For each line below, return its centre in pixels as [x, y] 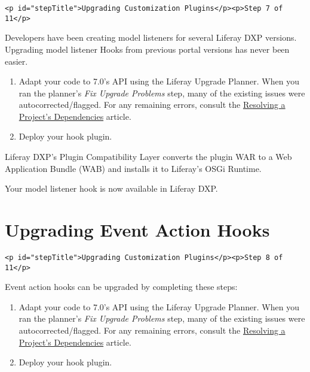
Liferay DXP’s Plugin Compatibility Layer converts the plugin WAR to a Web [148, 157]
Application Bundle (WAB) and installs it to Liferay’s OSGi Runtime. [133, 168]
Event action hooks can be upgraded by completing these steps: [121, 287]
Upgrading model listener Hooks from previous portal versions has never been [147, 49]
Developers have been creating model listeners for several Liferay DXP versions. [151, 37]
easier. [16, 61]
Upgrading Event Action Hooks [137, 230]
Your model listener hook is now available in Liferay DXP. [111, 188]
